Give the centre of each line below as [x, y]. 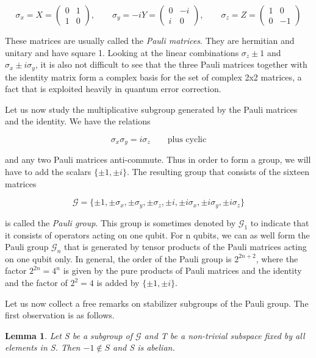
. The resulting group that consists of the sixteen [218, 172]
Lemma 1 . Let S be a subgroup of [69, 335]
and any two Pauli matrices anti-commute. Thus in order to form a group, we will [158, 159]
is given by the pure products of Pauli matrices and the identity [182, 270]
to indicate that [280, 222]
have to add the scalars [48, 172]
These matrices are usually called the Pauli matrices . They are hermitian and [150, 40]
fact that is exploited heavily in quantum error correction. [113, 89]
